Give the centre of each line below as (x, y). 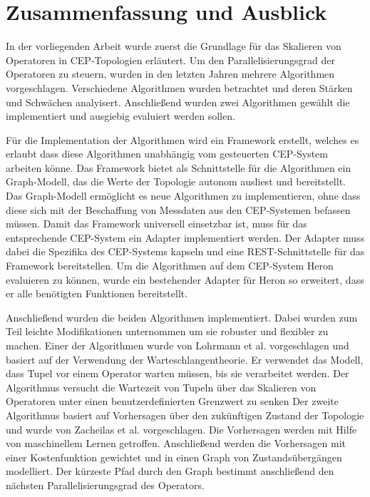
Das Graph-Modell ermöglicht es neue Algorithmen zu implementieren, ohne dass (183, 196)
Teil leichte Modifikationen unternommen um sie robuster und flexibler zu (167, 331)
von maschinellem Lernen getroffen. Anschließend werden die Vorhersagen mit (176, 443)
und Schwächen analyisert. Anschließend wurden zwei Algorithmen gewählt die (178, 102)
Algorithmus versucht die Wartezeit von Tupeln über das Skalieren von (161, 387)
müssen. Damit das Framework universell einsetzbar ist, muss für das (156, 224)
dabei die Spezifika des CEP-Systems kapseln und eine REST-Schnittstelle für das (185, 251)
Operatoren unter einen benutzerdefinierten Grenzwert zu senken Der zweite (172, 401)
